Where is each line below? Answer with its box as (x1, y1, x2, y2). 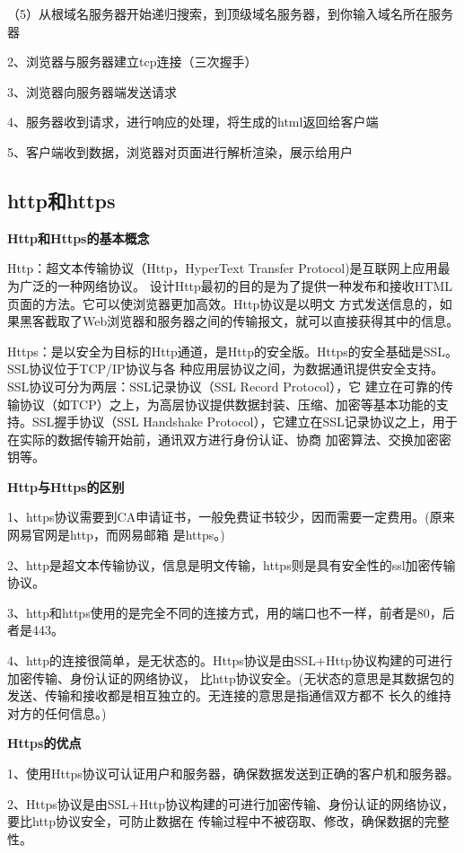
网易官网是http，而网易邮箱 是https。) (7, 525, 225, 544)
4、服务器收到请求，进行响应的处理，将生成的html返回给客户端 (7, 112, 379, 131)
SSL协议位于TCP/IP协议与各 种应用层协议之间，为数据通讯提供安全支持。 (7, 359, 444, 378)
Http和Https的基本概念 (7, 228, 150, 247)
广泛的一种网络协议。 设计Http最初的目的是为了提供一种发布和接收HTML (19, 276, 453, 295)
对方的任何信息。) (7, 703, 107, 722)
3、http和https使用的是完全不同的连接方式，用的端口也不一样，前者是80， (7, 602, 442, 621)
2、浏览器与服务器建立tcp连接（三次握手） (7, 52, 258, 71)
